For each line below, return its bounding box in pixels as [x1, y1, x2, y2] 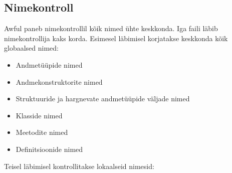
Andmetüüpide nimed [16, 59, 83, 70]
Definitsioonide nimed [16, 143, 83, 154]
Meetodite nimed [16, 127, 68, 137]
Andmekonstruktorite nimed [16, 76, 103, 87]
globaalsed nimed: [4, 43, 59, 53]
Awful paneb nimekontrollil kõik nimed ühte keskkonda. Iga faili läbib [4, 23, 218, 34]
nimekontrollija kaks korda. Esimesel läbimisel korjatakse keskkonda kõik [4, 33, 228, 43]
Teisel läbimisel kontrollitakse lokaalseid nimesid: [4, 160, 154, 171]
